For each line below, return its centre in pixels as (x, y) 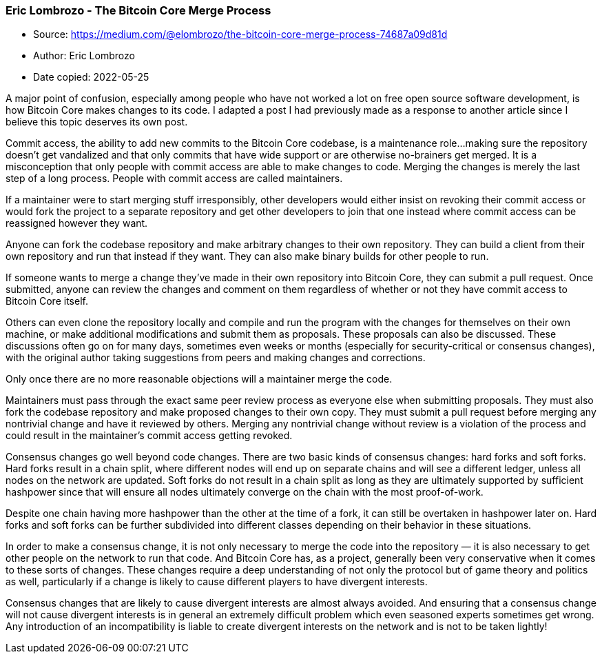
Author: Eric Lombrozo (84, 56)
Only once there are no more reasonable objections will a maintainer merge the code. (199, 379)
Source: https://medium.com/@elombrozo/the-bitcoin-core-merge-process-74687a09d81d (240, 34)
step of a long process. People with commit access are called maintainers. (174, 179)
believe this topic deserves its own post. (97, 122)
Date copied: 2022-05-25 (91, 77)
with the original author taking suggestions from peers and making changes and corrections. (216, 358)
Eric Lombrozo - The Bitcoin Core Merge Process (138, 10)
